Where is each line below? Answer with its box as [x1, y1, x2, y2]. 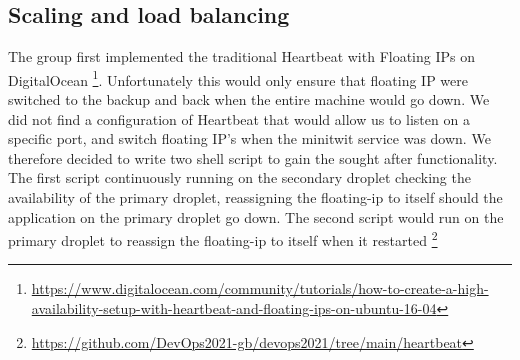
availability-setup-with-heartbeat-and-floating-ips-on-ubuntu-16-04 [31, 298, 437, 319]
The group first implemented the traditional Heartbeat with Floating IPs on [8, 46, 476, 67]
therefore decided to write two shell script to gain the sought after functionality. [8, 147, 498, 168]
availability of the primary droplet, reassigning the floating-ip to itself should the [8, 187, 503, 208]
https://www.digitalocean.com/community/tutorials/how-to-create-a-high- [31, 278, 489, 299]
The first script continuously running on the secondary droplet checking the [8, 167, 471, 188]
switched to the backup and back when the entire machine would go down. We [8, 89, 490, 110]
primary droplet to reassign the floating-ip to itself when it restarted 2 [8, 227, 438, 250]
